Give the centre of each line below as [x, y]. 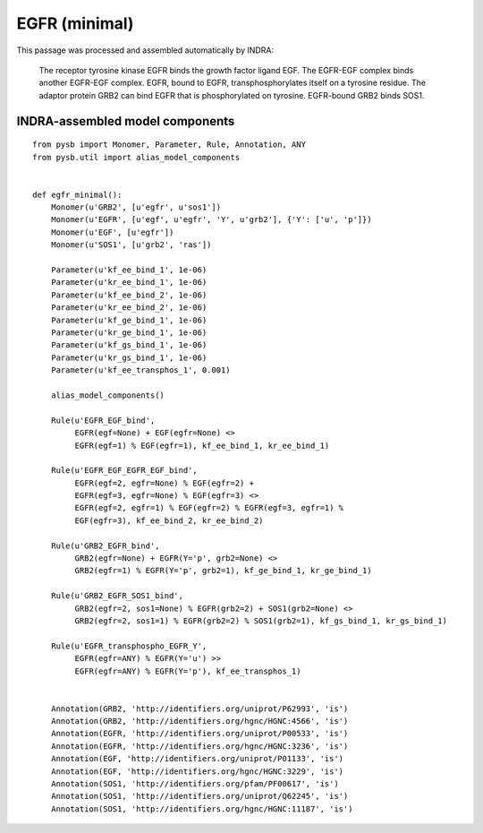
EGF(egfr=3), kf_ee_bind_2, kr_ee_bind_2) [169, 520]
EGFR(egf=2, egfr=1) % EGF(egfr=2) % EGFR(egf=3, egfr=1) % [209, 508]
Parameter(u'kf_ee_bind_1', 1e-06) [129, 270]
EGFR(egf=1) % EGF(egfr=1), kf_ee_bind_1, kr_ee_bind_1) [202, 445]
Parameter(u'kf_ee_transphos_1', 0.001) [141, 370]
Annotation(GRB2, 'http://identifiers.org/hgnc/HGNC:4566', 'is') [199, 721]
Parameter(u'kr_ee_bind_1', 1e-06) [129, 283]
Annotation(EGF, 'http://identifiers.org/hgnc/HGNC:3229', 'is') [197, 771]
